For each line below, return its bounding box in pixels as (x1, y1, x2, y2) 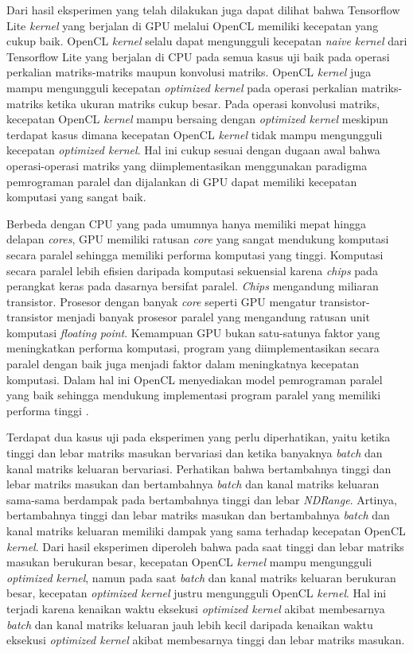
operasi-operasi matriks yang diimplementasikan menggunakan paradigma (6, 157, 368, 173)
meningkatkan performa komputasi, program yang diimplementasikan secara (6, 340, 380, 356)
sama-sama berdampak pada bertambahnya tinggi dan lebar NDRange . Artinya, (6, 491, 397, 507)
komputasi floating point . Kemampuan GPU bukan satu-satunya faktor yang (6, 324, 380, 340)
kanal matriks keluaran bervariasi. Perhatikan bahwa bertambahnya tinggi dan (6, 460, 392, 476)
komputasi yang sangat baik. (6, 189, 146, 205)
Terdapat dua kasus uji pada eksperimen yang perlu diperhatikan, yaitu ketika (6, 429, 391, 445)
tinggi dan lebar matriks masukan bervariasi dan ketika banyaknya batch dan (6, 445, 383, 461)
